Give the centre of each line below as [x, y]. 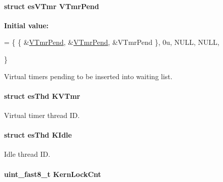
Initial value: [26, 25]
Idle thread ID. [27, 154]
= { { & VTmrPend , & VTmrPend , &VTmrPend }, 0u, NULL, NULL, [112, 42]
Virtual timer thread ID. [42, 115]
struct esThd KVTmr [42, 96]
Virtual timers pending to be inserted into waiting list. [88, 76]
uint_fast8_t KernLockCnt [53, 174]
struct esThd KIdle [38, 135]
